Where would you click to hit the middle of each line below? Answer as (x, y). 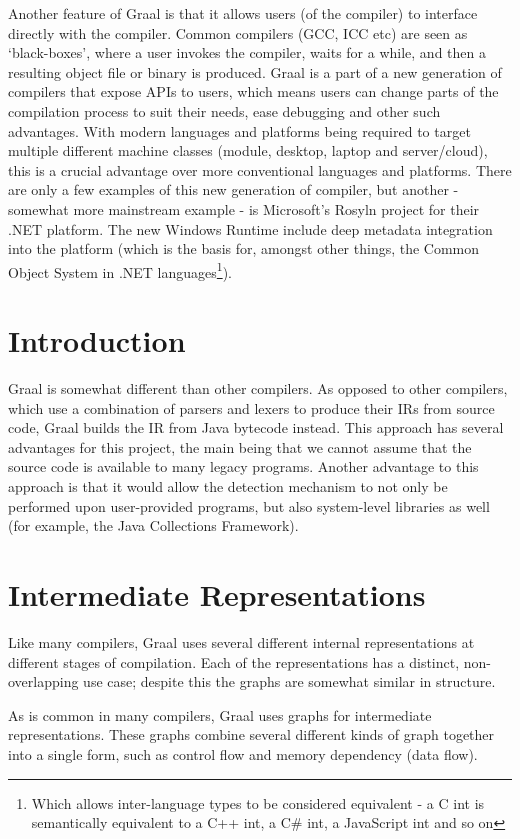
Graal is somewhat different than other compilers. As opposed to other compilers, (258, 388)
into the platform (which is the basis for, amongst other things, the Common (244, 248)
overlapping (43, 681)
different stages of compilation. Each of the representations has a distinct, (234, 661)
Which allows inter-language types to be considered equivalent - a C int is (258, 802)
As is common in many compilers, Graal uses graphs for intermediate (220, 714)
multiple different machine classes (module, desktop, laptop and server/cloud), (248, 150)
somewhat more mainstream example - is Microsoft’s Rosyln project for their (244, 208)
